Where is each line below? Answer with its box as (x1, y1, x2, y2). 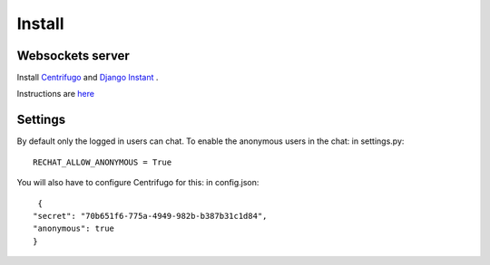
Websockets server (16, 48, 131, 63)
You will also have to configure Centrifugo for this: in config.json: (16, 177, 260, 188)
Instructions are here (16, 89, 95, 99)
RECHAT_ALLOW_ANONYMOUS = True (33, 156, 172, 167)
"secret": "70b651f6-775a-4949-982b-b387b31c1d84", (33, 211, 268, 221)
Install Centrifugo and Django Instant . (16, 72, 159, 83)
